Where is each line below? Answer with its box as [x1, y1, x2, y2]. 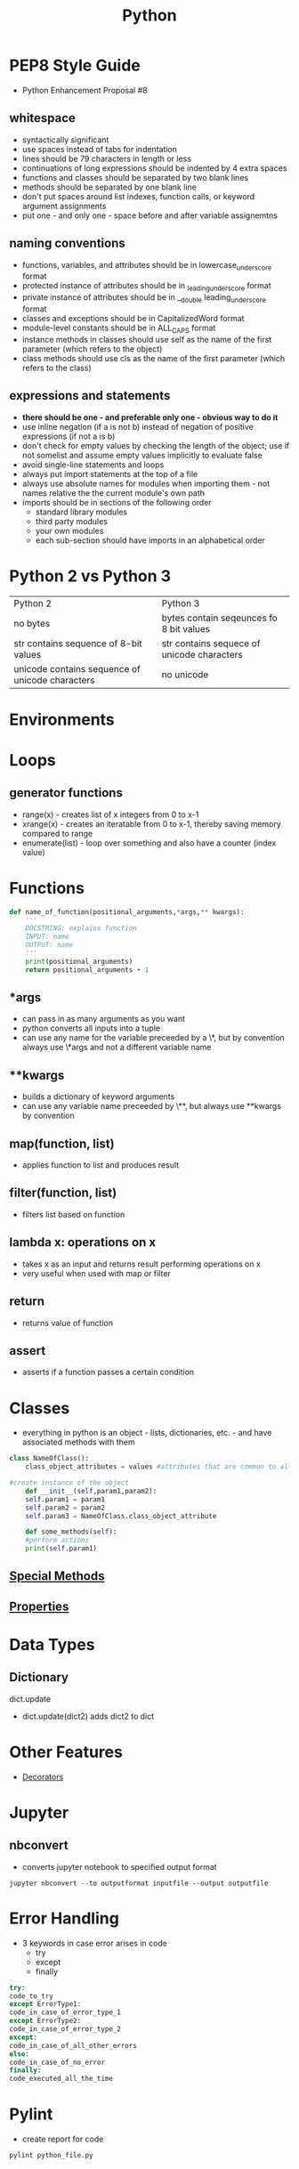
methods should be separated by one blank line [21, 182, 198, 192]
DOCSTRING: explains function [25, 924, 138, 933]
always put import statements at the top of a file [21, 468, 198, 479]
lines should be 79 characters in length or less [21, 153, 191, 164]
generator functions [9, 785, 123, 801]
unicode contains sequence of [13, 662, 141, 675]
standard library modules [35, 506, 127, 517]
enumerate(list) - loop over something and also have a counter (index [21, 838, 277, 848]
